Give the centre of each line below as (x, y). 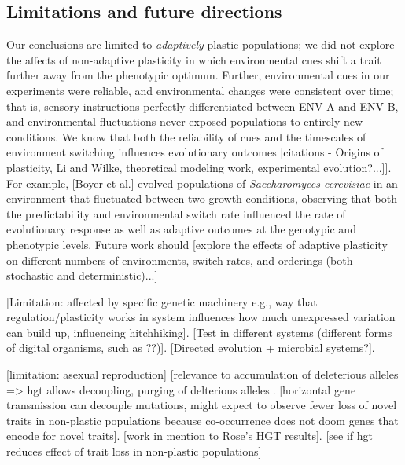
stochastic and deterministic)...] (82, 275)
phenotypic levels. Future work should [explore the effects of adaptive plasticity (197, 244)
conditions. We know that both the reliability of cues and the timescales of (186, 136)
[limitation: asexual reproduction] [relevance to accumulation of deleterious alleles (202, 374)
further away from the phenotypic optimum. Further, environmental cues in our (198, 75)
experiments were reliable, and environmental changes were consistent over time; (200, 90)
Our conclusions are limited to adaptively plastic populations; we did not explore (201, 44)
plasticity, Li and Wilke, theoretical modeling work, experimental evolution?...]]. (199, 167)
